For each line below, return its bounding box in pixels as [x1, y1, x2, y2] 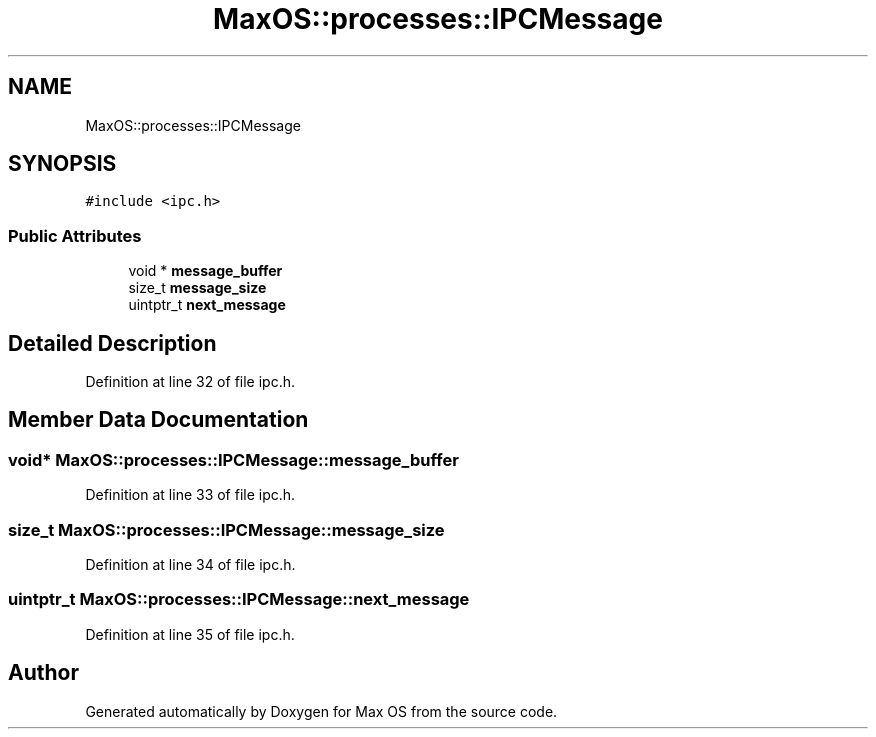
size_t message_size [128, 279, 267, 297]
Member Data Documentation [8, 407, 309, 433]
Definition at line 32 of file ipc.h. [85, 373, 296, 391]
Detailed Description [8, 330, 217, 356]
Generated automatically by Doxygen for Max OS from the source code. [85, 702, 558, 720]
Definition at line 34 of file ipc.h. [85, 556, 296, 573]
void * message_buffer [128, 262, 283, 280]
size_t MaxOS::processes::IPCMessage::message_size [8, 519, 445, 540]
